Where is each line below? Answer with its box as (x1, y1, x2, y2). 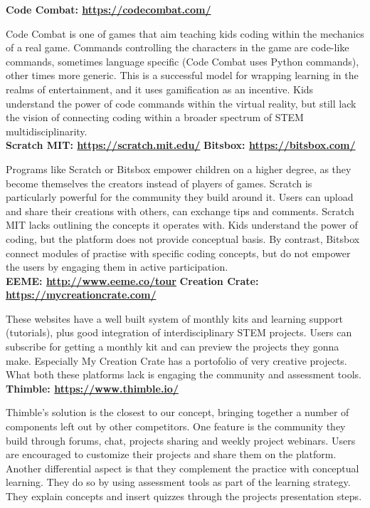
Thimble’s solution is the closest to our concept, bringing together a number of (6, 405, 349, 420)
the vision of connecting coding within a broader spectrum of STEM (6, 110, 304, 125)
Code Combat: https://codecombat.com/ (6, 2, 211, 16)
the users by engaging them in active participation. (6, 259, 228, 274)
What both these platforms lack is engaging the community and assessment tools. (6, 367, 361, 382)
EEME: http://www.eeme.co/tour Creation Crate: (6, 273, 259, 288)
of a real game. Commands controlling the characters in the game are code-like (6, 40, 349, 55)
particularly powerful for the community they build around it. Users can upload (6, 190, 354, 204)
